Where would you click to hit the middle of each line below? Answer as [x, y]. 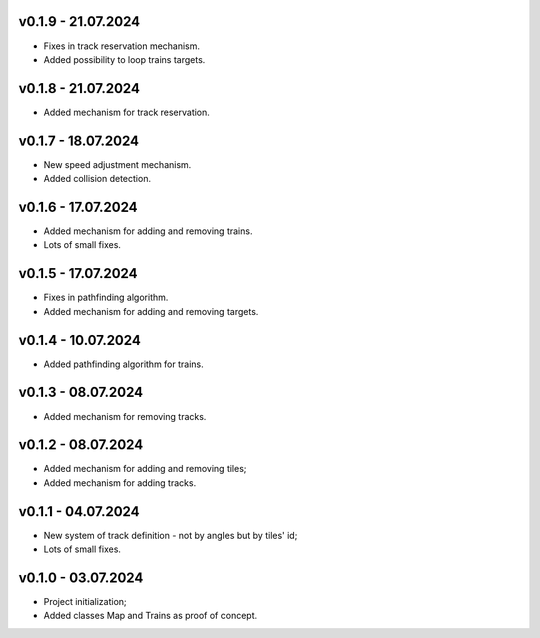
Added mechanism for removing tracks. [125, 416]
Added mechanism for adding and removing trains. [148, 231]
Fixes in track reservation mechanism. [121, 46]
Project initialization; [85, 602]
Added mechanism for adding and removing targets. [151, 311]
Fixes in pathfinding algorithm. [106, 297]
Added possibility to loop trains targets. [124, 59]
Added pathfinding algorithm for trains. [123, 364]
